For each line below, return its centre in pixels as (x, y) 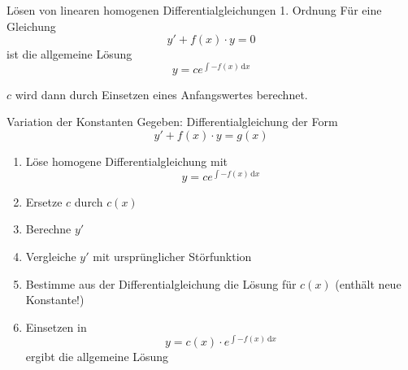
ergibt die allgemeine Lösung (97, 357)
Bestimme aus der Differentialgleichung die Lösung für (161, 283)
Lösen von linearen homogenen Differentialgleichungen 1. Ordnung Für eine (194, 10)
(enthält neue (368, 283)
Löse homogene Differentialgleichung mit (127, 161)
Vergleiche (51, 256)
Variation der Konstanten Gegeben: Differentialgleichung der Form (172, 122)
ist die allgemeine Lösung (69, 54)
